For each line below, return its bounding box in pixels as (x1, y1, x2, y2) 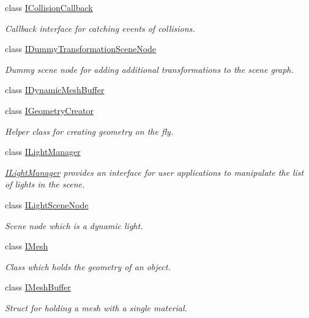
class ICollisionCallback (5, 1, 93, 13)
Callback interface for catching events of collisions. (5, 21, 195, 34)
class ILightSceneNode (5, 198, 89, 211)
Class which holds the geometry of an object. (5, 260, 171, 273)
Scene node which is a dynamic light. (5, 219, 143, 232)
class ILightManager (5, 145, 81, 158)
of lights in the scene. (5, 178, 85, 191)
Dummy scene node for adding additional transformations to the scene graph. (5, 62, 294, 75)
